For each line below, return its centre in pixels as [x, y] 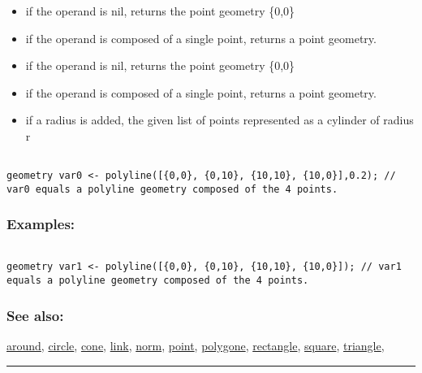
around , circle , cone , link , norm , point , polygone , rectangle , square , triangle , [196, 345]
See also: [35, 315]
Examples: [41, 224]
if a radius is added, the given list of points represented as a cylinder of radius [220, 120]
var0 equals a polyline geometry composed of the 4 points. [172, 189]
